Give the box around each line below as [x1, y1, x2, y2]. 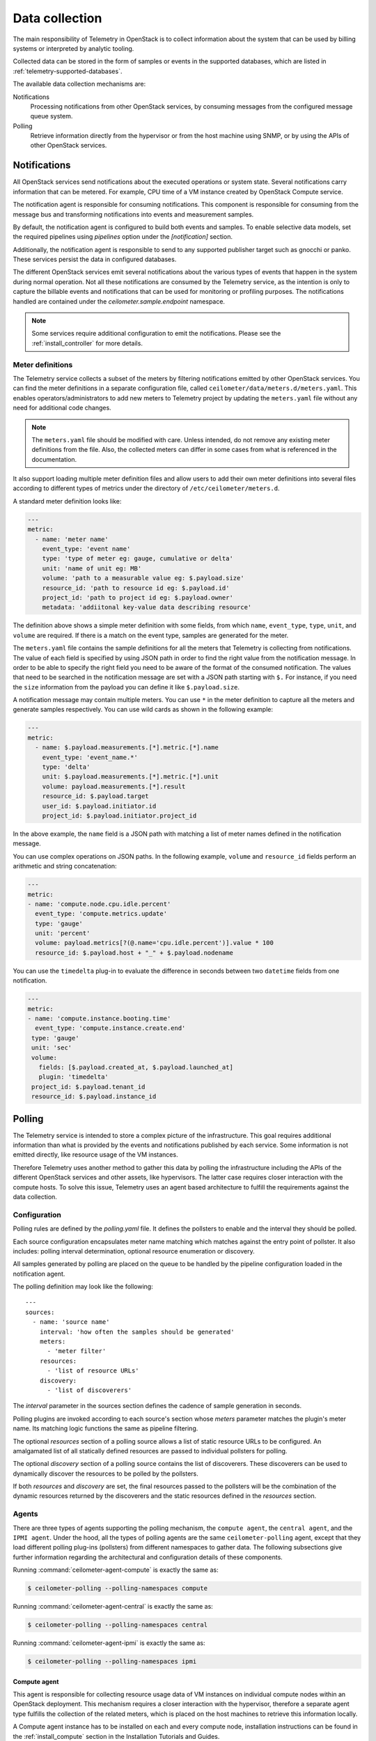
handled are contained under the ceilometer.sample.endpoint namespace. [13, 297, 226, 306]
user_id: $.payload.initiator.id [42, 802, 157, 810]
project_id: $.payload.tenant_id [31, 1083, 146, 1091]
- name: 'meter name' [35, 535, 109, 543]
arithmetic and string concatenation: [13, 862, 118, 870]
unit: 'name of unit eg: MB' [42, 564, 142, 572]
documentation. [31, 455, 77, 463]
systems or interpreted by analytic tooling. [13, 44, 134, 52]
